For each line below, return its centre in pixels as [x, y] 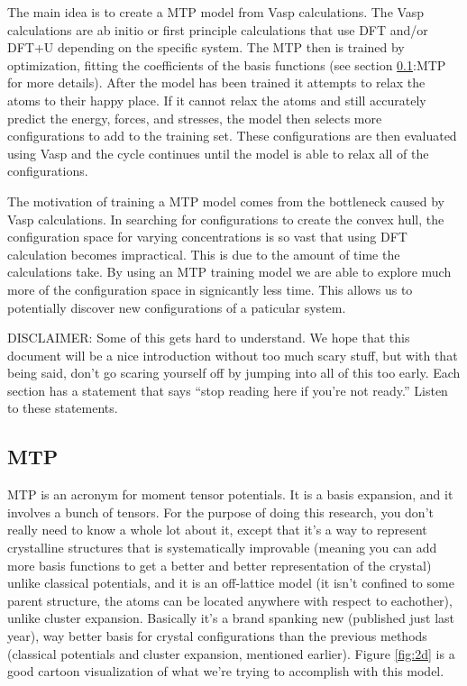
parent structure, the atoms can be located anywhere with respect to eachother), [230, 600]
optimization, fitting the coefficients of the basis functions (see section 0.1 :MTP [227, 64]
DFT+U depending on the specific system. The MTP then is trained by [206, 47]
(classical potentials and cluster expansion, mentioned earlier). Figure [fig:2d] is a [231, 653]
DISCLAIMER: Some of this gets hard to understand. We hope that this [209, 338]
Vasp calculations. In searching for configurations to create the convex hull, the [226, 219]
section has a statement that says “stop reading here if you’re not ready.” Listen [228, 390]
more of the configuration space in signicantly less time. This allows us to [210, 289]
